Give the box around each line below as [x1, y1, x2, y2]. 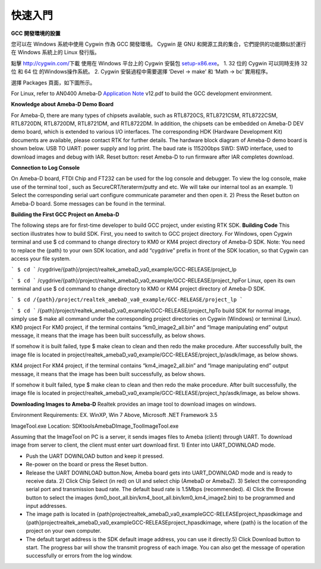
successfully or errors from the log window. [26, 552, 133, 559]
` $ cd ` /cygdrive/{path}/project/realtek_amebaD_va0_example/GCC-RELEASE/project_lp [11, 266, 237, 273]
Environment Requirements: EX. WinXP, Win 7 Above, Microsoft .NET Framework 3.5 [11, 412, 218, 419]
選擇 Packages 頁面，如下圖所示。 [11, 79, 96, 86]
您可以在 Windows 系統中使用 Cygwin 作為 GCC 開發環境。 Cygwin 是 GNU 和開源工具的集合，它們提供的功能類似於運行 [11, 40, 306, 48]
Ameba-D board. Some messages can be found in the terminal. [11, 200, 166, 207]
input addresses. [26, 502, 67, 510]
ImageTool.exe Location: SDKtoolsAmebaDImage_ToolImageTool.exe [11, 422, 179, 429]
